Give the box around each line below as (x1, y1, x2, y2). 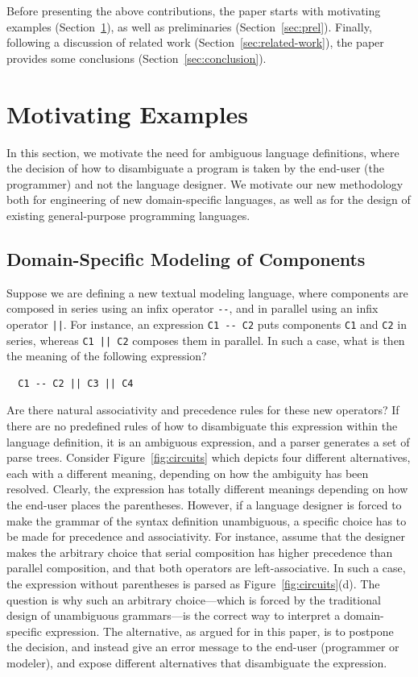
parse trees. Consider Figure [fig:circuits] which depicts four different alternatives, (6, 449, 411, 466)
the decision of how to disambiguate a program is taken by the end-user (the (6, 160, 385, 177)
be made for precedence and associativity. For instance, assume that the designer (6, 528, 406, 545)
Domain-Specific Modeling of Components (6, 246, 366, 271)
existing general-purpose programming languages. (6, 206, 250, 223)
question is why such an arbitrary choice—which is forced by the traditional (6, 591, 381, 608)
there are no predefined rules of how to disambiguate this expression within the (6, 417, 398, 434)
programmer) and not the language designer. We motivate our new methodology (6, 175, 404, 192)
